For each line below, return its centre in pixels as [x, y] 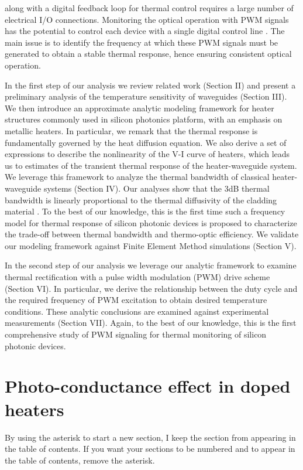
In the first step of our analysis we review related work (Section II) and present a [150, 85]
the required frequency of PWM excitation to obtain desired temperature [136, 300]
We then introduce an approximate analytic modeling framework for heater [140, 108]
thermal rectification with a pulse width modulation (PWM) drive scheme [137, 277]
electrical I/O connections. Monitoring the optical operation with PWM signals [147, 19]
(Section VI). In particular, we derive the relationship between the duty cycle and [151, 288]
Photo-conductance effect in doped [148, 386]
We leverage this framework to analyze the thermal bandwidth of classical [137, 177]
